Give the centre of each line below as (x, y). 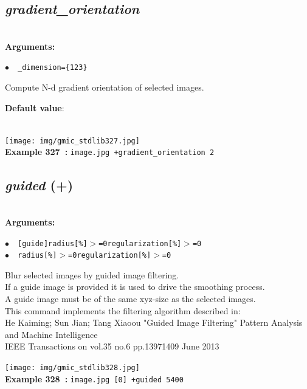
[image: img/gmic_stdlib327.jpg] (72, 141)
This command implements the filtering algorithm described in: (123, 310)
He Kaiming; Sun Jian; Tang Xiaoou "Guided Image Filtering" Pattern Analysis (154, 322)
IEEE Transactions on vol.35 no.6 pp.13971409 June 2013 (112, 346)
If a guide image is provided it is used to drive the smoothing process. (135, 287)
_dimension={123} (53, 68)
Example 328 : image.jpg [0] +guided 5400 (94, 378)
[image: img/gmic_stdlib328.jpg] (72, 368)
